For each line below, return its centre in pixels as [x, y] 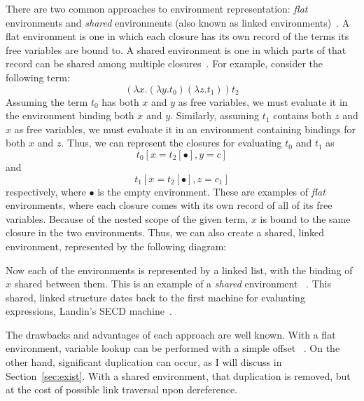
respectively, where [46, 191]
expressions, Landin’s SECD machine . [89, 311]
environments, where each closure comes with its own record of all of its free [169, 205]
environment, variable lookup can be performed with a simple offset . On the [173, 348]
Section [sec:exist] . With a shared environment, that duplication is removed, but [178, 375]
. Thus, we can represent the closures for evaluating [171, 143]
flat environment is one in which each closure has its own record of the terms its [177, 36]
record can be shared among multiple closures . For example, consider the [164, 63]
